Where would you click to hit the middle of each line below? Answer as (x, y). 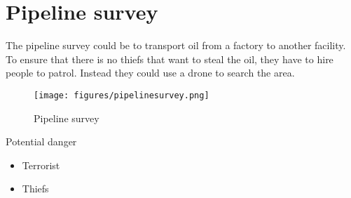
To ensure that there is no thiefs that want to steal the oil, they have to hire (170, 59)
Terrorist (41, 165)
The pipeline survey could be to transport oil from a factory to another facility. (176, 45)
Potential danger (41, 141)
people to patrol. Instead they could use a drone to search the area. (150, 73)
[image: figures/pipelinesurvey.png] (122, 95)
